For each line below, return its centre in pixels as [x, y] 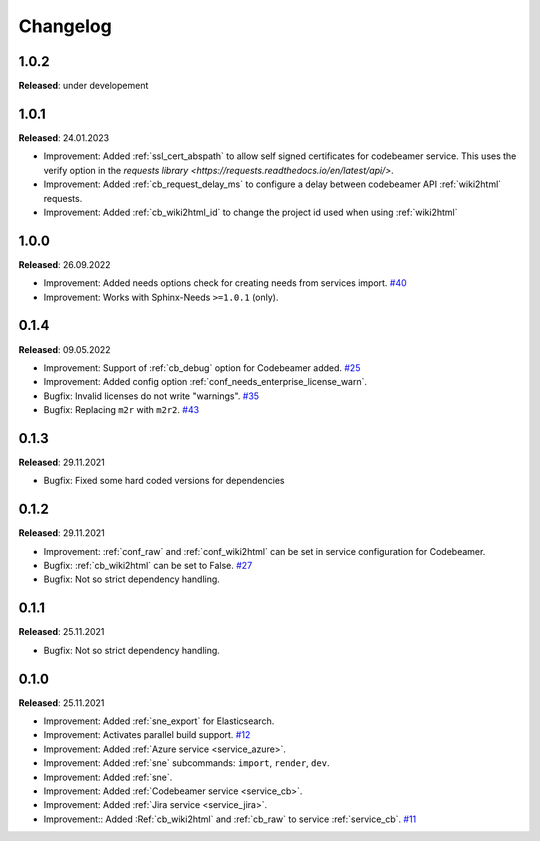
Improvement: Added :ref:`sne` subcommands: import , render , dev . [186, 763]
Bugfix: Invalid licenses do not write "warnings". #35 [151, 396]
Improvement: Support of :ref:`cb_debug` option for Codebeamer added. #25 [202, 367]
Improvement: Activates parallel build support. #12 [147, 735]
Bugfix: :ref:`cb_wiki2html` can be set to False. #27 [148, 566]
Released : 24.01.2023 [64, 137]
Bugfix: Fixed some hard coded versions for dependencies [164, 481]
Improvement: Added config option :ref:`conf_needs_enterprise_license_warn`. [205, 382]
